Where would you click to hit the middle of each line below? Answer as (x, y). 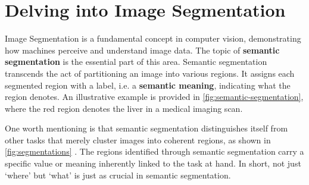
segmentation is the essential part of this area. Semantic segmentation (136, 62)
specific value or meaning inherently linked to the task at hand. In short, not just (153, 163)
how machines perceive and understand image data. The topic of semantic (142, 50)
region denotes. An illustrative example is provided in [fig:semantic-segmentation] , (154, 97)
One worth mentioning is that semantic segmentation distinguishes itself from (146, 128)
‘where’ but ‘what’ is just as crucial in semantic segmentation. (118, 175)
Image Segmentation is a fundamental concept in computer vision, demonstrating (153, 38)
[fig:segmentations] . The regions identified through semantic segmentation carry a (154, 151)
